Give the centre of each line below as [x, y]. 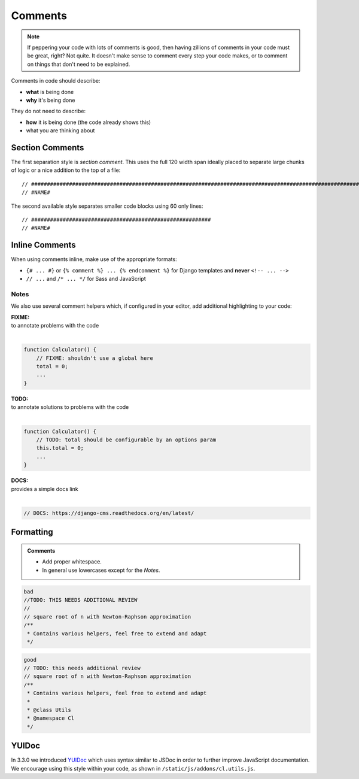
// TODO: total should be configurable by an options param [126, 440]
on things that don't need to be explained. [79, 64]
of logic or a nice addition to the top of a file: [66, 170]
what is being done [50, 92]
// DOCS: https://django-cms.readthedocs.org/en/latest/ [109, 513]
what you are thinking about [60, 131]
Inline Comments [43, 245]
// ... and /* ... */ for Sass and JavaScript [86, 279]
